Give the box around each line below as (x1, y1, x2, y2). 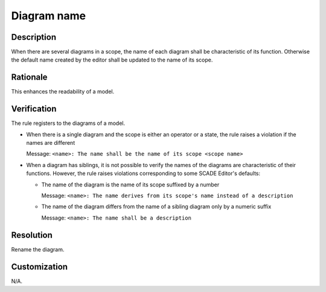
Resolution (11, 230, 53, 240)
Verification (11, 104, 57, 114)
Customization (11, 261, 68, 271)
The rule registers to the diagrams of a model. (11, 119, 126, 127)
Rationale (11, 72, 48, 83)
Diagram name (11, 9, 86, 22)
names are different (26, 139, 75, 147)
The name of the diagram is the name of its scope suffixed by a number (41, 181, 220, 188)
